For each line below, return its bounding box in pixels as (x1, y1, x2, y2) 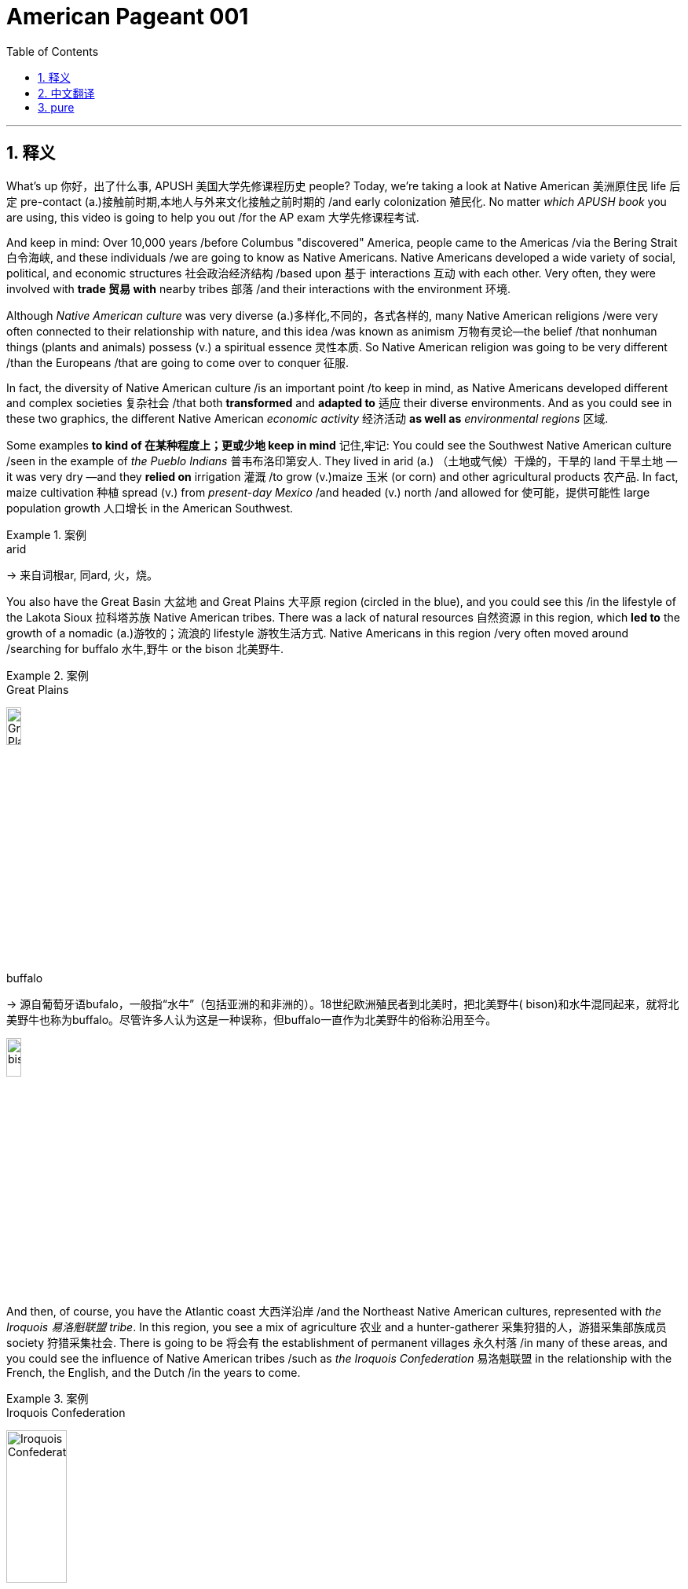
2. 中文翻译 (38, 86, 95, 100)
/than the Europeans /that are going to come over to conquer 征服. (6, 355, 349, 369)
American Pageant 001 (6, 3, 249, 30)
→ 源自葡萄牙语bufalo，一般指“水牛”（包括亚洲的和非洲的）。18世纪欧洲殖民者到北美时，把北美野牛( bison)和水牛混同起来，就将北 (6, 997, 679, 1011)
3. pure (38, 100, 75, 114)
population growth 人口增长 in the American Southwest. (6, 501, 294, 515)
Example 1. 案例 (6, 527, 86, 541)
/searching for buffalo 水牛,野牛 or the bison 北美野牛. (6, 641, 284, 655)
